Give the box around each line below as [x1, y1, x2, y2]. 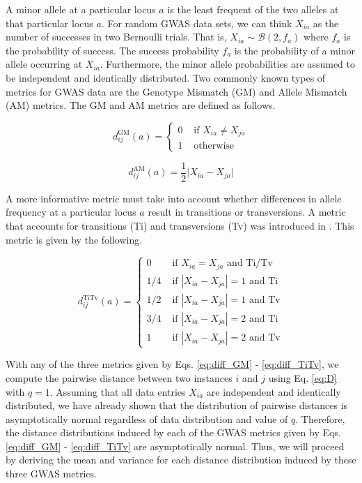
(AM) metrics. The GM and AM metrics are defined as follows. [6, 98, 276, 112]
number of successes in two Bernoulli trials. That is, [6, 29, 227, 44]
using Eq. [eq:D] [268, 370, 337, 385]
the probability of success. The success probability [6, 43, 219, 57]
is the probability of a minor [234, 43, 355, 57]
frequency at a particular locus [6, 205, 136, 219]
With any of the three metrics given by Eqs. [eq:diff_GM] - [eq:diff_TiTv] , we [6, 357, 339, 371]
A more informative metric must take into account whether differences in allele [6, 191, 342, 205]
